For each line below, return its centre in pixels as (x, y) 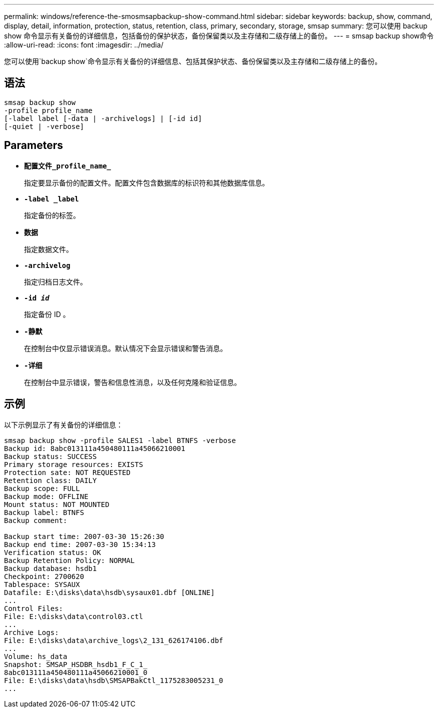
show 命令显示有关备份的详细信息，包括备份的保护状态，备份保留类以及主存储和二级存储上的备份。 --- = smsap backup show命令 (219, 36)
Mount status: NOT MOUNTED (57, 504)
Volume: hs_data (36, 656)
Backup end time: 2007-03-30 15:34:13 (80, 544)
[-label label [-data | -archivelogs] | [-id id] (103, 118)
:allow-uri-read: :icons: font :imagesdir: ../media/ (84, 45)
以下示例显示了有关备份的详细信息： (63, 424)
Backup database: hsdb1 (50, 568)
